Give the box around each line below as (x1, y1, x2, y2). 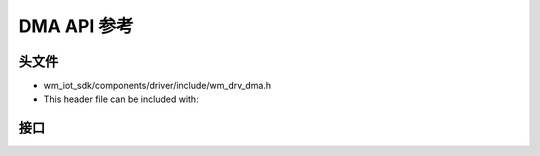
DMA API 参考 (18, 15, 134, 37)
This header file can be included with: (43, 93, 199, 105)
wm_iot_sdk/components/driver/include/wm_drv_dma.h (43, 80, 272, 92)
